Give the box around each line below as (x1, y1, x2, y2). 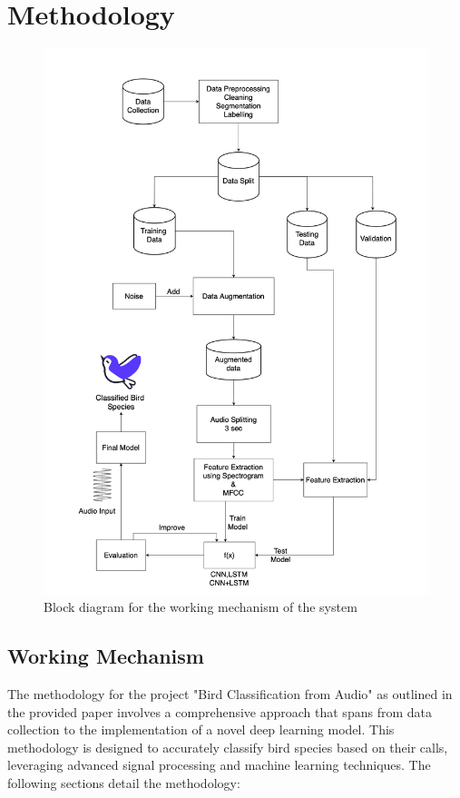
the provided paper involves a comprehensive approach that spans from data (7, 702, 432, 721)
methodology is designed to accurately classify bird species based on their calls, (7, 737, 448, 756)
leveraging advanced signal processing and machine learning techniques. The (7, 755, 431, 774)
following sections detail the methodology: (7, 773, 240, 792)
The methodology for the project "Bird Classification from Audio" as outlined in (7, 685, 453, 704)
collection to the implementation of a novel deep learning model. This (7, 720, 395, 739)
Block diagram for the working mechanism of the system (44, 597, 357, 616)
